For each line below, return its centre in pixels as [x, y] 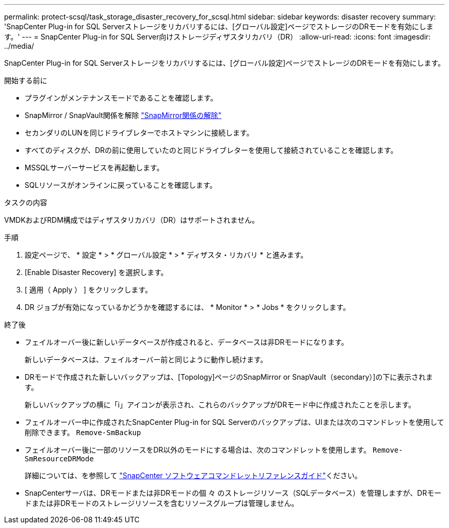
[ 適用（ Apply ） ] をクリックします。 [88, 290]
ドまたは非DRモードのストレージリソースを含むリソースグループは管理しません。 [162, 503]
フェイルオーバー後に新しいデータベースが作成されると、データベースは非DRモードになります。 [187, 342]
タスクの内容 [26, 202]
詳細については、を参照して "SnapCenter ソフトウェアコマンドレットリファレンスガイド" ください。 [193, 475]
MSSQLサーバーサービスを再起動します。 [94, 168]
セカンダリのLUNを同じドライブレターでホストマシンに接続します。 [139, 133]
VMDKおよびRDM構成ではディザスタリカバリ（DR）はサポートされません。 [132, 220]
